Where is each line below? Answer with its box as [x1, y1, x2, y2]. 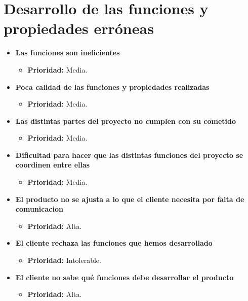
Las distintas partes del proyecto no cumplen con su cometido [15, 115, 236, 126]
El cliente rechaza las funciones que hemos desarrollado [15, 238, 213, 248]
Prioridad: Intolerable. [27, 255, 101, 265]
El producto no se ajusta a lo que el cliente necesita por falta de [15, 193, 244, 204]
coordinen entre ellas [15, 159, 90, 170]
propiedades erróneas [4, 18, 154, 39]
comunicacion [15, 204, 63, 214]
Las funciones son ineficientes [15, 47, 120, 58]
